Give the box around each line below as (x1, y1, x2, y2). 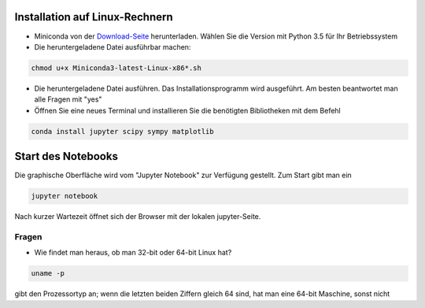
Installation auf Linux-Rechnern (14, 10, 173, 24)
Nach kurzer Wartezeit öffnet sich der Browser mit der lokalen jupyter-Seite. (14, 212, 261, 221)
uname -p (31, 269, 65, 278)
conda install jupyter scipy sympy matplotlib (31, 127, 214, 135)
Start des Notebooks (14, 150, 118, 163)
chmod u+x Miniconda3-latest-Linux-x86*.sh (31, 63, 202, 72)
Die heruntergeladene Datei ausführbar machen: (34, 42, 191, 51)
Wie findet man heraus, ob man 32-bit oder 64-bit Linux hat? (34, 248, 232, 258)
